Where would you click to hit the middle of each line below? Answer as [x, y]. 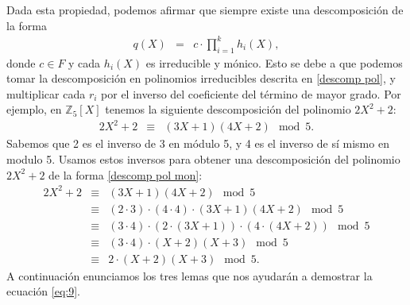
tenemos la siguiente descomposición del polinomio [228, 109]
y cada [85, 62]
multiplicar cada [46, 93]
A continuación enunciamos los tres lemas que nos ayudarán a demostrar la [190, 275]
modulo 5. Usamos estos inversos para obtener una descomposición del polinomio [203, 159]
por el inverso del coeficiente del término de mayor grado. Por [251, 93]
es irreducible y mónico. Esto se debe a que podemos [274, 62]
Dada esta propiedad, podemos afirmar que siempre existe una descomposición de [205, 10]
